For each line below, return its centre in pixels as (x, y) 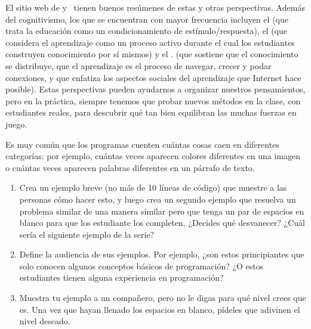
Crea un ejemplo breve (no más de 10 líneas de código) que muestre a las (153, 187)
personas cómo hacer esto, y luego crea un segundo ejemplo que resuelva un (158, 199)
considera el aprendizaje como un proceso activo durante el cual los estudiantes (150, 42)
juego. (16, 124)
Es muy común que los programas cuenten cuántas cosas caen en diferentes (142, 144)
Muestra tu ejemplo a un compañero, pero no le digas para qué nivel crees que (163, 298)
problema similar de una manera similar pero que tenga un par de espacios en (162, 211)
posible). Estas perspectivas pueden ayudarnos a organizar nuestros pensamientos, (155, 89)
